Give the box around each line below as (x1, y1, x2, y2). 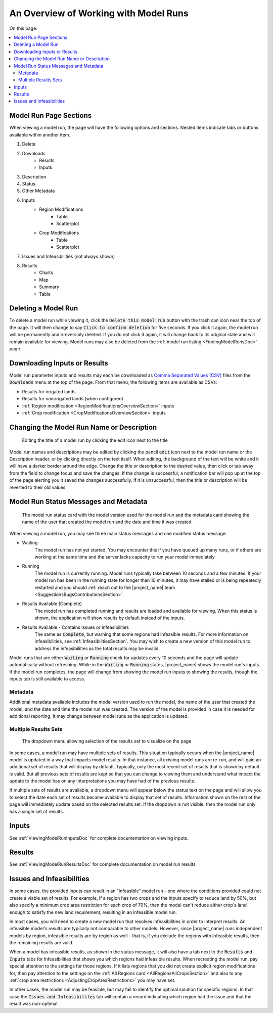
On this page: (9, 25, 37, 31)
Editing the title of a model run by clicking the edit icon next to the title (22, 437, 168, 443)
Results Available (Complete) (22, 601, 82, 607)
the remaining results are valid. (9, 940, 74, 946)
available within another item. (9, 131, 71, 137)
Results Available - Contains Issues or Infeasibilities (22, 624, 129, 630)
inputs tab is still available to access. (9, 676, 85, 682)
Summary (39, 284, 60, 290)
